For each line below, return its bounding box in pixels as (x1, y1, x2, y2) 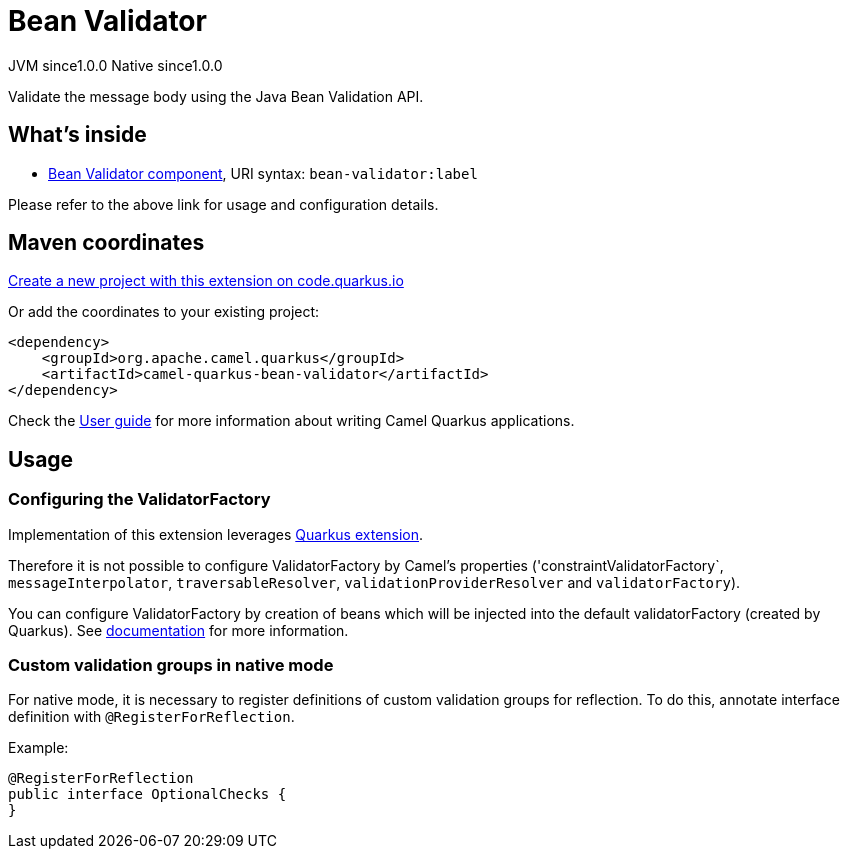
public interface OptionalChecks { (8, 786, 287, 803)
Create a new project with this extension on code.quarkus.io (8, 272, 404, 290)
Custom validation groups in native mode (8, 655, 334, 676)
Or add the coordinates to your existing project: (8, 303, 320, 321)
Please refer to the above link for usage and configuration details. (8, 195, 439, 213)
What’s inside (8, 122, 147, 148)
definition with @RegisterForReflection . (8, 708, 295, 726)
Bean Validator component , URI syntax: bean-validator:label (48, 164, 478, 182)
